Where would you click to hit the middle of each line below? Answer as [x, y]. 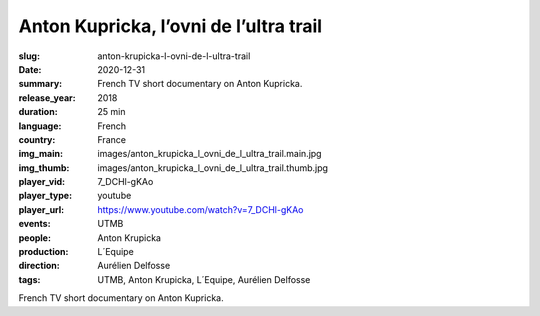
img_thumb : [44, 167]
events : [34, 224]
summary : [40, 84]
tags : [29, 279]
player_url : [41, 209]
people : [35, 237]
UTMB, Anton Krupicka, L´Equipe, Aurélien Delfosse [204, 279]
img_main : [41, 154]
